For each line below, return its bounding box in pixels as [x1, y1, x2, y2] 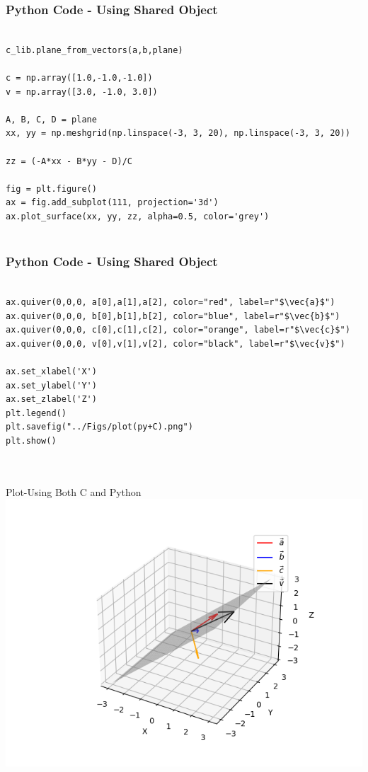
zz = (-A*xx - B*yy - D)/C [6, 156, 132, 166]
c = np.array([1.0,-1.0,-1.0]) [6, 73, 153, 83]
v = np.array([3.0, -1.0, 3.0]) [6, 86, 158, 97]
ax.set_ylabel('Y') [6, 380, 97, 391]
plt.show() [6, 435, 57, 446]
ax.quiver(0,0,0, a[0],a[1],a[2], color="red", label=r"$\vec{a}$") [6, 296, 335, 307]
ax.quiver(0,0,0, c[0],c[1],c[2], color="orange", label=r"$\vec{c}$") [6, 325, 350, 335]
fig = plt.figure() [6, 183, 97, 194]
